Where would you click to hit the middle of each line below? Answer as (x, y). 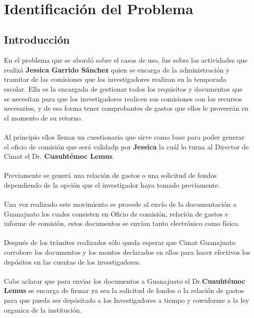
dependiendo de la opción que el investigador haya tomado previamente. (112, 184)
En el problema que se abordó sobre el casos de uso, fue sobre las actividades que (126, 60)
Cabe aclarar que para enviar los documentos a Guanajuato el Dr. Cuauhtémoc (125, 281)
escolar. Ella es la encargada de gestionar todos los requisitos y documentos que (123, 88)
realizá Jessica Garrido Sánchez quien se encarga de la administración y (117, 69)
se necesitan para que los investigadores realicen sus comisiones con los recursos (123, 98)
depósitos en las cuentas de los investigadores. (73, 261)
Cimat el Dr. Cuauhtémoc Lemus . (59, 156)
